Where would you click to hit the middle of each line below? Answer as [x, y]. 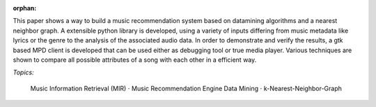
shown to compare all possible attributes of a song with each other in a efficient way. [135, 60]
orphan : [25, 8]
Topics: [23, 72]
